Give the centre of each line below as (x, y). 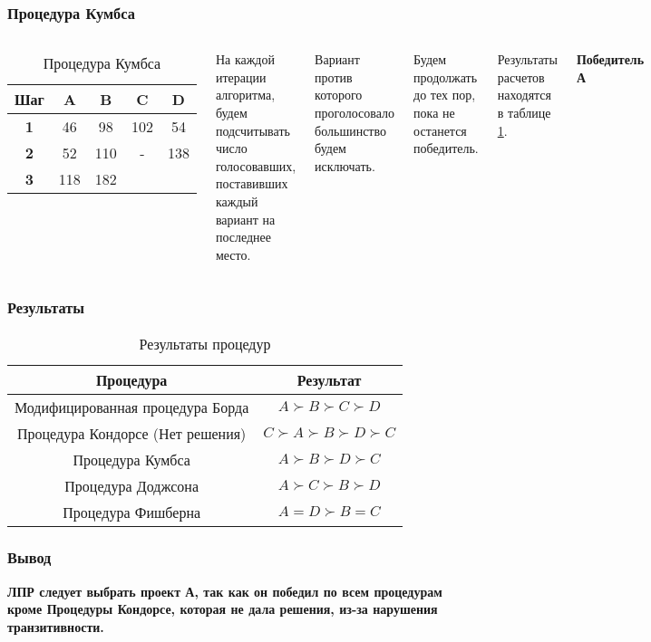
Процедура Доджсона (131, 485)
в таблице (524, 112)
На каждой (245, 59)
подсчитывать (253, 130)
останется (440, 130)
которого (339, 95)
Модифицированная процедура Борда (132, 407)
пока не (434, 112)
